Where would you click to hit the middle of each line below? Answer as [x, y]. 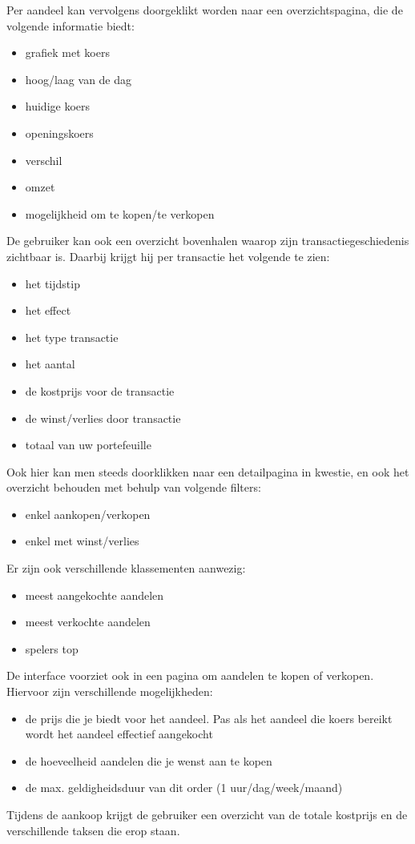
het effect [48, 310]
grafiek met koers [67, 52]
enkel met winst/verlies [82, 541]
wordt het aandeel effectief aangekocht [119, 734]
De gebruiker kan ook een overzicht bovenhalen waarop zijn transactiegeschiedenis [208, 241]
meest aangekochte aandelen [95, 595]
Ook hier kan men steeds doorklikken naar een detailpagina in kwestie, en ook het [208, 471]
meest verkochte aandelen [88, 622]
